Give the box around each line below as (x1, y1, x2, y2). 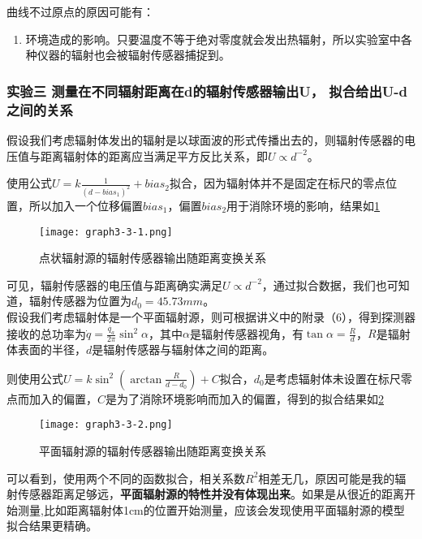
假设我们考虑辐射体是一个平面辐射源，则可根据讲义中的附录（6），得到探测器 (6, 308, 416, 326)
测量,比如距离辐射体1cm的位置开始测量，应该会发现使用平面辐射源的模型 (17, 501, 405, 518)
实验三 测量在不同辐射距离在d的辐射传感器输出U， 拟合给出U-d (6, 80, 408, 101)
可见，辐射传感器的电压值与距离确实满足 (6, 276, 222, 293)
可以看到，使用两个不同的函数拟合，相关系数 (6, 469, 245, 486)
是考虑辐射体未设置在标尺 (264, 369, 401, 386)
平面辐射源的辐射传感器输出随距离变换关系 (39, 442, 266, 459)
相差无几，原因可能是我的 (258, 469, 395, 486)
